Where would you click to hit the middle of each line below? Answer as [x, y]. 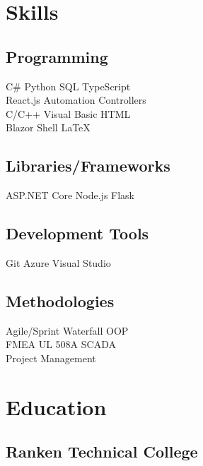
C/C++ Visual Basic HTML [68, 113]
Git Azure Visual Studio [58, 262]
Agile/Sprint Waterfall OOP [67, 330]
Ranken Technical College [102, 452]
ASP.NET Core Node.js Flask [70, 195]
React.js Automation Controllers [76, 100]
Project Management [51, 358]
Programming [57, 56]
